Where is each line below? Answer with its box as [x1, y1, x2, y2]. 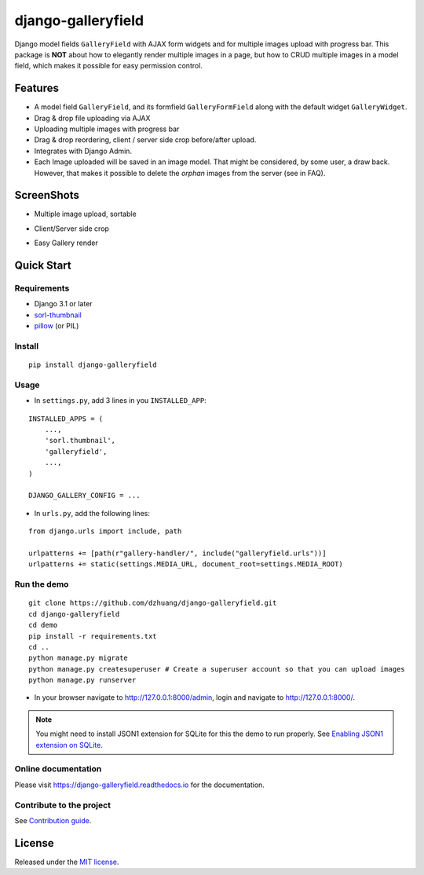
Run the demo [14, 579, 69, 590]
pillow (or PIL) [34, 321, 79, 331]
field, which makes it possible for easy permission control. [14, 61, 203, 71]
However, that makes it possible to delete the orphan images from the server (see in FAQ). [34, 168, 326, 178]
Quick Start [14, 259, 71, 273]
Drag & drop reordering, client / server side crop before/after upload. [34, 135, 257, 145]
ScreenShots [14, 189, 80, 202]
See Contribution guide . [14, 815, 92, 825]
